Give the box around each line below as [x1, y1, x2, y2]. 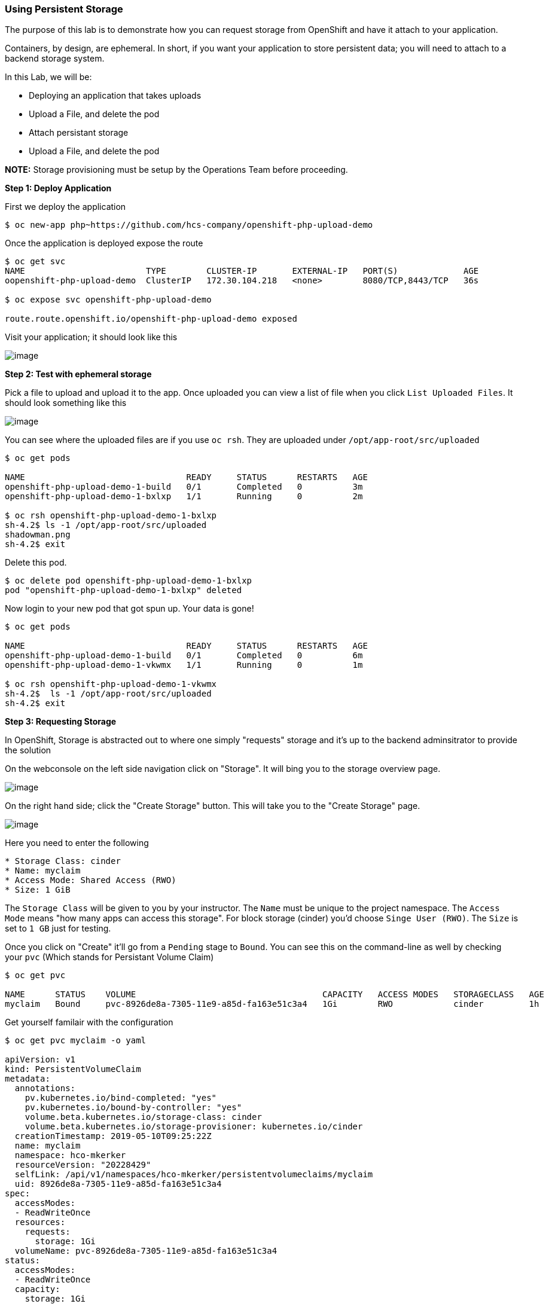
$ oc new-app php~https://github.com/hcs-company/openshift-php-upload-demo [5, 220, 373, 230]
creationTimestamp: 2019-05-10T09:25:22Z [14, 1131, 212, 1141]
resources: [14, 1217, 66, 1227]
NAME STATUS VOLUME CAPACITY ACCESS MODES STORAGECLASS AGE [5, 990, 544, 1000]
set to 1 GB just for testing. [5, 923, 111, 934]
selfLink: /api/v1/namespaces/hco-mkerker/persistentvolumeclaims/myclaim [14, 1169, 373, 1180]
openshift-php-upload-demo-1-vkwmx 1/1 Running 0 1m [5, 660, 363, 670]
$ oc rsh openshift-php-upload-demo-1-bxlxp [5, 511, 217, 521]
